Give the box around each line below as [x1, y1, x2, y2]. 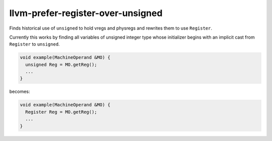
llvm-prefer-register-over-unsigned [9, 8, 163, 19]
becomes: [9, 88, 30, 95]
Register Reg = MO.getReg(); [25, 109, 98, 115]
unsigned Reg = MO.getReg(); [25, 62, 98, 67]
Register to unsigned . [9, 41, 60, 47]
